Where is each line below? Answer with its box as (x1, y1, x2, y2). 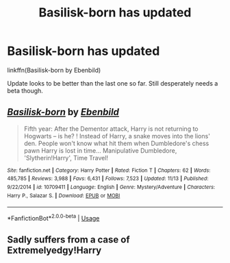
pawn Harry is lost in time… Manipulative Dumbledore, (23, 146, 177, 155)
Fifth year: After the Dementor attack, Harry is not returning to (23, 125, 199, 133)
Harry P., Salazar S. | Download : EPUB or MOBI (7, 192, 120, 199)
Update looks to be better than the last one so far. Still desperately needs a (7, 79, 218, 87)
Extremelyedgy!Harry (7, 245, 102, 256)
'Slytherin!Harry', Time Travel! (23, 153, 108, 162)
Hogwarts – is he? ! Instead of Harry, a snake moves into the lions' (23, 131, 211, 140)
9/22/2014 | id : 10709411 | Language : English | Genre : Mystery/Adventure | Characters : (7, 184, 216, 191)
